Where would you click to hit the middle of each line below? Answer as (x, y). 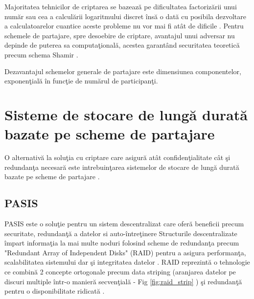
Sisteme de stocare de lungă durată (126, 114)
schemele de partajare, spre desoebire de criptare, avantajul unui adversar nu (120, 35)
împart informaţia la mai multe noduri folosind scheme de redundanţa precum (122, 243)
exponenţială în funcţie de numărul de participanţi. (81, 81)
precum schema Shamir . (41, 54)
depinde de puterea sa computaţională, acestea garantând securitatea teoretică (122, 45)
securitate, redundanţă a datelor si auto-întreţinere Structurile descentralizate (121, 233)
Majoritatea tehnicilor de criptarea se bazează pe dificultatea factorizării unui (121, 6)
